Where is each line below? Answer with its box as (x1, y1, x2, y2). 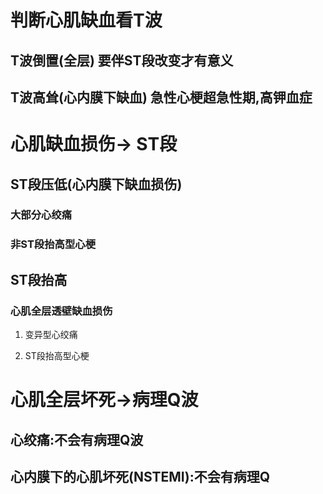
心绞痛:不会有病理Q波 (10, 431, 144, 448)
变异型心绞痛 (24, 329, 78, 341)
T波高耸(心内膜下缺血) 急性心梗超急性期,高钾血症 (10, 89, 313, 106)
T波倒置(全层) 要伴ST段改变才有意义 (10, 52, 234, 69)
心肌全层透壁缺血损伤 (10, 304, 113, 318)
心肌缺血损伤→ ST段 (10, 133, 178, 156)
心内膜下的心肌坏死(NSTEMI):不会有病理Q (10, 469, 270, 486)
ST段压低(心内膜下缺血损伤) (10, 176, 183, 193)
